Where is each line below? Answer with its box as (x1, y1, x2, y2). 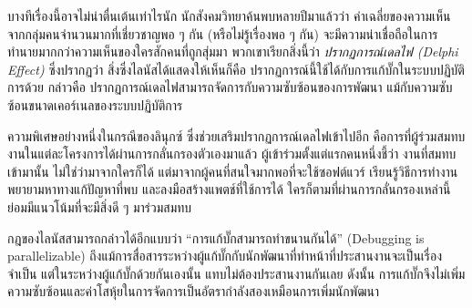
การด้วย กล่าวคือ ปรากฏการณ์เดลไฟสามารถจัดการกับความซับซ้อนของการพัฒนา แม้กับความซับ (7, 77, 453, 97)
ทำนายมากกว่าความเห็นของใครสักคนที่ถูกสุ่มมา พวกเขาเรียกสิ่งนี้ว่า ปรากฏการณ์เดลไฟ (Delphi (7, 42, 458, 61)
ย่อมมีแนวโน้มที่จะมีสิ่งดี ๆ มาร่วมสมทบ (7, 197, 192, 216)
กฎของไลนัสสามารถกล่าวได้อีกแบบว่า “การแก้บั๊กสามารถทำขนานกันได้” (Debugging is (7, 228, 425, 247)
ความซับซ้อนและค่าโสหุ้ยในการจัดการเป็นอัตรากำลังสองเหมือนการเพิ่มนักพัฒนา (7, 282, 380, 301)
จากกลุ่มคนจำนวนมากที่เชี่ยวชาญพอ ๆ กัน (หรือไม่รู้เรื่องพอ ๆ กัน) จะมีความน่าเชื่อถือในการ (7, 24, 438, 43)
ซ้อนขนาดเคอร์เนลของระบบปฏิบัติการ (7, 95, 183, 114)
